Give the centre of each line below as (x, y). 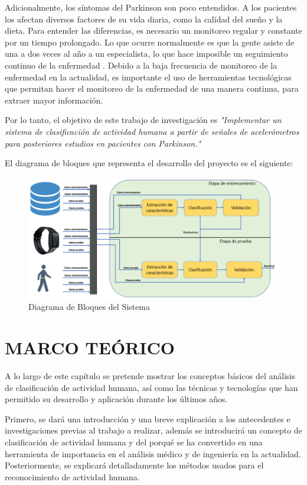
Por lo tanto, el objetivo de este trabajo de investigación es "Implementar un (143, 120)
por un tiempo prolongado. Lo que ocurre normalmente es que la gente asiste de (150, 42)
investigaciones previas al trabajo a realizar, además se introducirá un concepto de (153, 430)
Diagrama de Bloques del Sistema (89, 307)
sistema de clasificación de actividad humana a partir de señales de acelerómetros (152, 131)
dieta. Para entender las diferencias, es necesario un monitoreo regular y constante (153, 30)
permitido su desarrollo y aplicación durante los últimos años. (116, 399)
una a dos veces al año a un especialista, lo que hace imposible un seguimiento (146, 54)
